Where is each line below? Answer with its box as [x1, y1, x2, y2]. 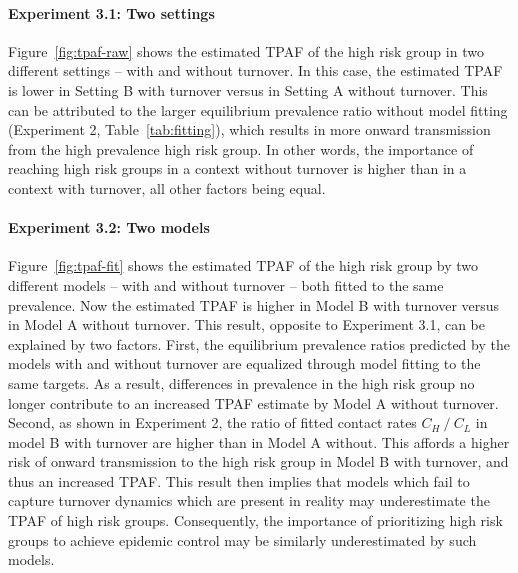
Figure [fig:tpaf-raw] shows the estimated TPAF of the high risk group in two [8, 40, 484, 61]
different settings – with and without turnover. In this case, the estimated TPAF [8, 60, 503, 81]
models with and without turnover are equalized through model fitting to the [8, 353, 481, 374]
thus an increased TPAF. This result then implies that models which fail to [8, 470, 470, 491]
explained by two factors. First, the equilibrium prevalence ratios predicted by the [8, 333, 510, 354]
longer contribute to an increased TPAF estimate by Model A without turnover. [8, 392, 499, 413]
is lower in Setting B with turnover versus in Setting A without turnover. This [8, 79, 488, 100]
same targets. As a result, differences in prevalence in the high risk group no [8, 372, 475, 393]
